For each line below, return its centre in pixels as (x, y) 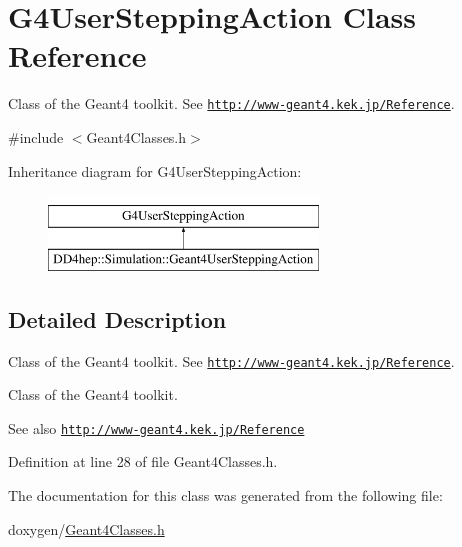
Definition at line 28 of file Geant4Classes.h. (143, 461)
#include (36, 136)
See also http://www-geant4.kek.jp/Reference (156, 427)
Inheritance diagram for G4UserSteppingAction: (155, 170)
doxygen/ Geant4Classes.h (86, 528)
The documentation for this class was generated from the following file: (225, 495)
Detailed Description (117, 318)
